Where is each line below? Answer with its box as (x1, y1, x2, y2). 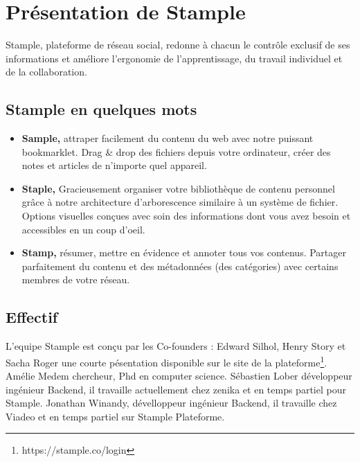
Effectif (6, 306, 58, 328)
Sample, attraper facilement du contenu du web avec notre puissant (21, 131, 314, 145)
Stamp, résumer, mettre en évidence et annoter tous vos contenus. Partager (21, 245, 347, 260)
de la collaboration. (6, 64, 87, 79)
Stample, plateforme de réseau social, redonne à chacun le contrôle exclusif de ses (6, 37, 350, 52)
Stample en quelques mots (6, 98, 197, 120)
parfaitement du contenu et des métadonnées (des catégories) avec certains (21, 258, 339, 273)
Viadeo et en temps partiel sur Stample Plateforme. (6, 409, 225, 423)
